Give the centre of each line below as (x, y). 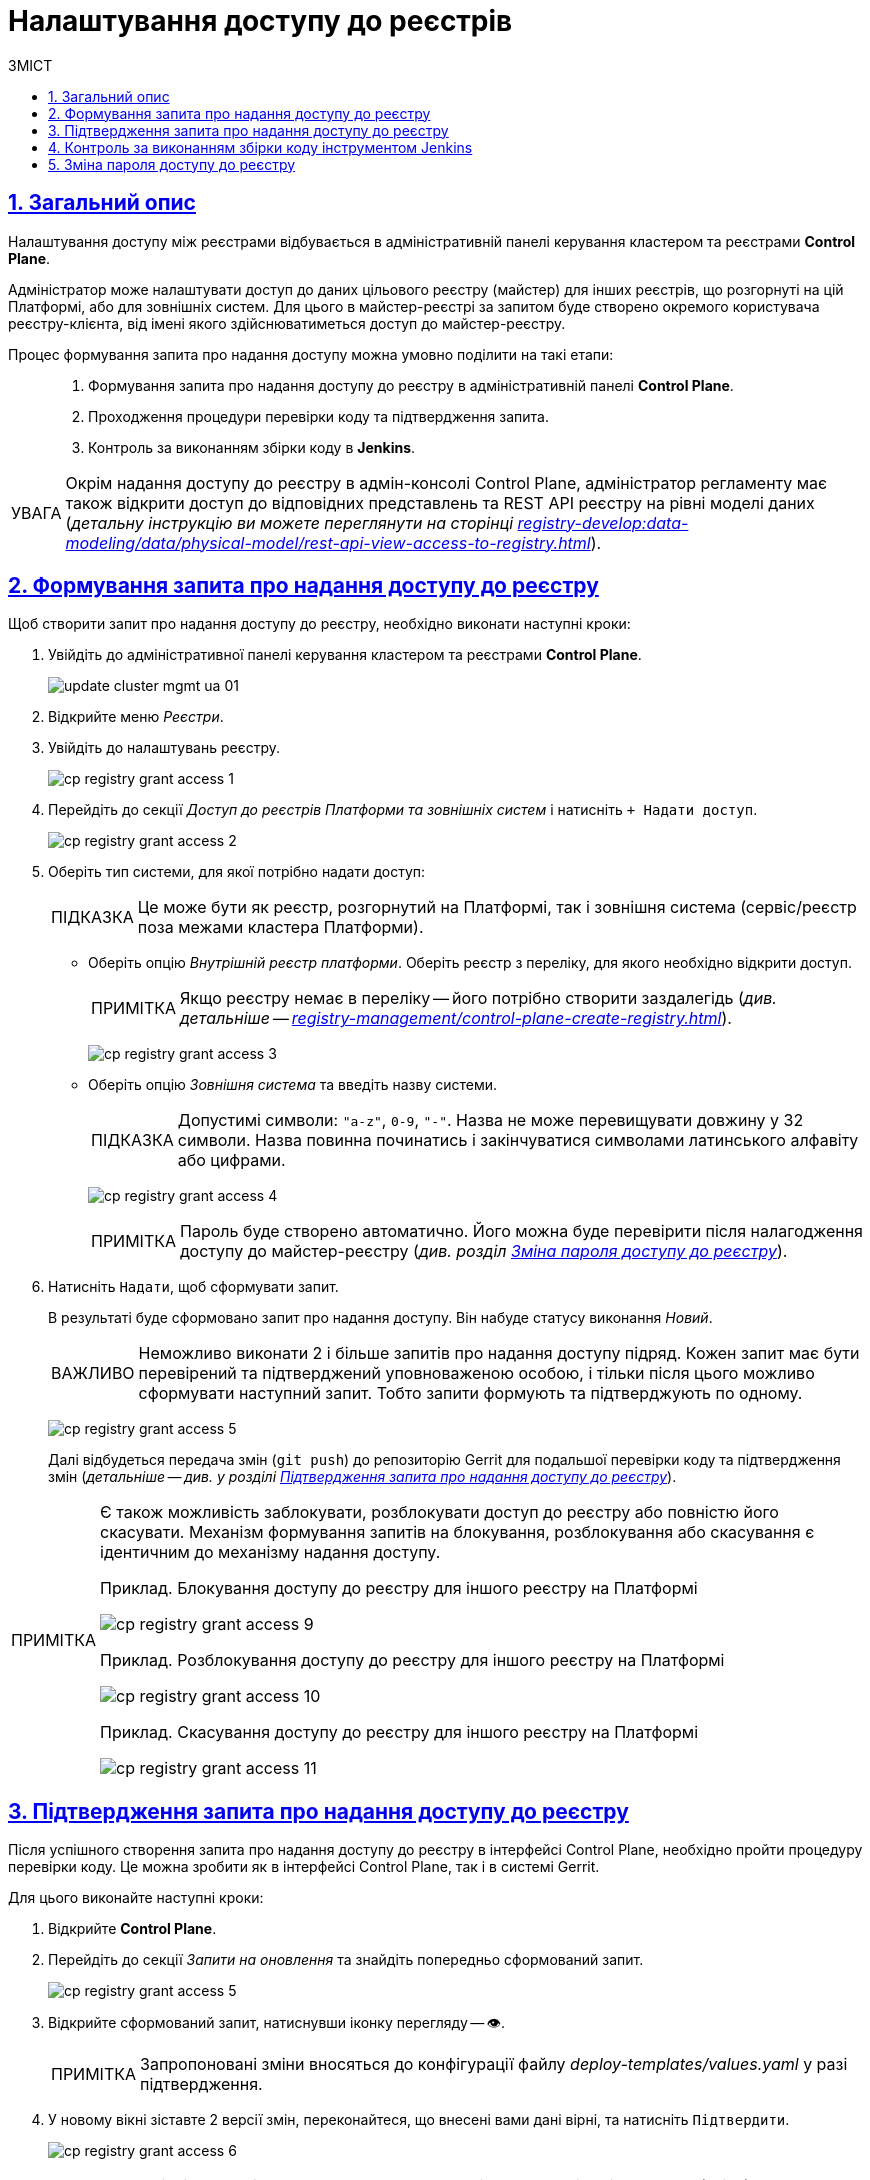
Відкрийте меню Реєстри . (136, 717)
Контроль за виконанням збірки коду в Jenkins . (252, 447)
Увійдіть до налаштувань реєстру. (164, 748)
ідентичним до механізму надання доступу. (270, 1552)
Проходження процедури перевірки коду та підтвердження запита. (319, 416)
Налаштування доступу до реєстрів (260, 21)
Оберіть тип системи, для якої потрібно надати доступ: (237, 872)
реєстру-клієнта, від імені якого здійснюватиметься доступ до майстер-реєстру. (287, 323)
